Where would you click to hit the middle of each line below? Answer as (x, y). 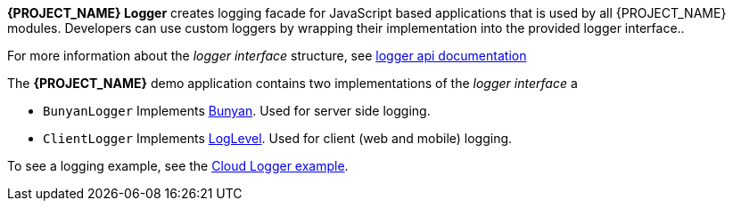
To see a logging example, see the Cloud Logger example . (178, 166)
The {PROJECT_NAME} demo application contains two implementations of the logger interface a (292, 83)
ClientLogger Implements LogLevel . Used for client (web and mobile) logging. (278, 138)
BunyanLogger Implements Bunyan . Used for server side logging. (237, 111)
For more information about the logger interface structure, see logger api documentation (267, 56)
